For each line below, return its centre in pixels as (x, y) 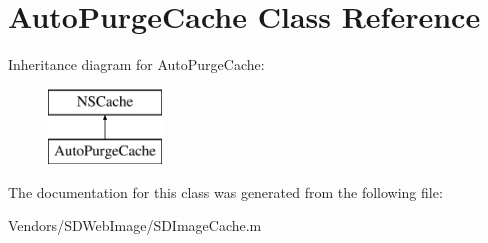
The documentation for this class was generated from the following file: (225, 191)
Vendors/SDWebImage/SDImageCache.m (135, 225)
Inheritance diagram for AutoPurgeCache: (136, 64)
